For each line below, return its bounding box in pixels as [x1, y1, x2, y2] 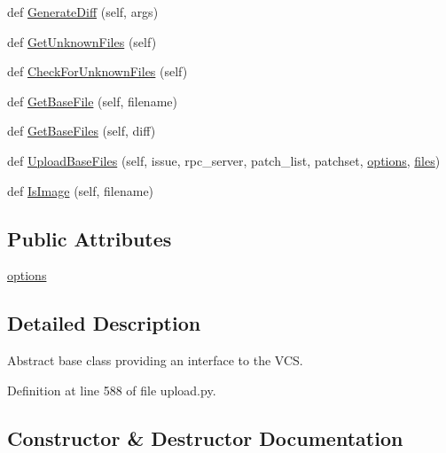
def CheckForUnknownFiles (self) [7, 62, 188, 81]
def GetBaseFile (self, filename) [7, 91, 177, 110]
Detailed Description [7, 309, 201, 337]
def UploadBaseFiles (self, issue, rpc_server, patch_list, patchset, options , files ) [7, 151, 441, 169]
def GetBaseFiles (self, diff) [7, 121, 156, 140]
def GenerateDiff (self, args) [7, 3, 159, 20]
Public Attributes [7, 224, 172, 252]
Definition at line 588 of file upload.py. [7, 380, 216, 399]
